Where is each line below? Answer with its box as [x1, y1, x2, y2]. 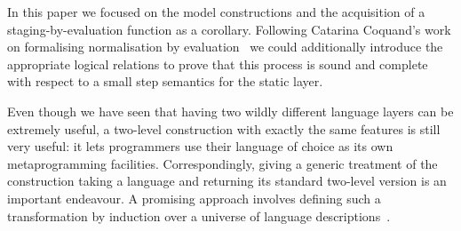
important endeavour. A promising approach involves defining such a [7, 188, 381, 207]
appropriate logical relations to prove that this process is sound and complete [7, 54, 428, 73]
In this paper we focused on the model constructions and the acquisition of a [7, 3, 425, 20]
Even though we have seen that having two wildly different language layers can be [7, 101, 454, 120]
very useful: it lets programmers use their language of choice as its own [7, 137, 393, 155]
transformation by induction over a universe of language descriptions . [7, 206, 391, 225]
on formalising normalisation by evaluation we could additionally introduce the [7, 37, 443, 56]
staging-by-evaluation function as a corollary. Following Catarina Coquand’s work [7, 20, 451, 38]
